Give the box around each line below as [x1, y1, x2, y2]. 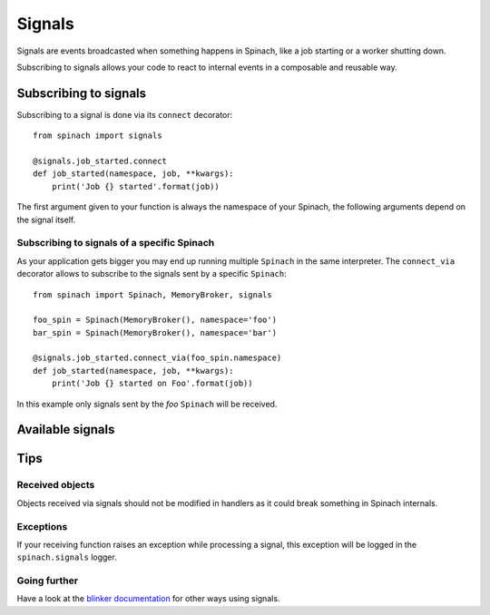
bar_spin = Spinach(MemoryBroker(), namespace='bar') [33, 327, 277, 337]
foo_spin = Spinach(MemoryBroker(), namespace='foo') [33, 315, 277, 326]
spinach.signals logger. [16, 552, 117, 562]
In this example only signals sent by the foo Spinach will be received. [16, 398, 278, 409]
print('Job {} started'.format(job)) [51, 181, 220, 191]
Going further [16, 574, 79, 587]
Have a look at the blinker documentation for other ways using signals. [16, 593, 280, 604]
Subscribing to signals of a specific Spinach [16, 237, 215, 249]
